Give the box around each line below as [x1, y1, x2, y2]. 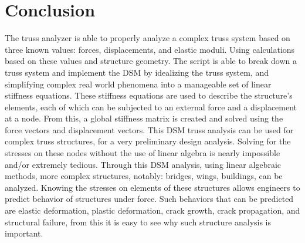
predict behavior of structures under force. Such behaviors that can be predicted [5, 193, 294, 205]
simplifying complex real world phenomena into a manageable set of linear [5, 77, 272, 90]
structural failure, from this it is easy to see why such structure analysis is [5, 215, 272, 228]
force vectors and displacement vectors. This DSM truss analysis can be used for [5, 123, 294, 136]
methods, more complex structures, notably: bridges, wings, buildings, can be [5, 170, 283, 182]
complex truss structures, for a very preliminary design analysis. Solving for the [5, 135, 291, 147]
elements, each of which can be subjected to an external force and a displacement [5, 100, 297, 113]
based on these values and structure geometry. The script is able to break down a [5, 55, 297, 67]
